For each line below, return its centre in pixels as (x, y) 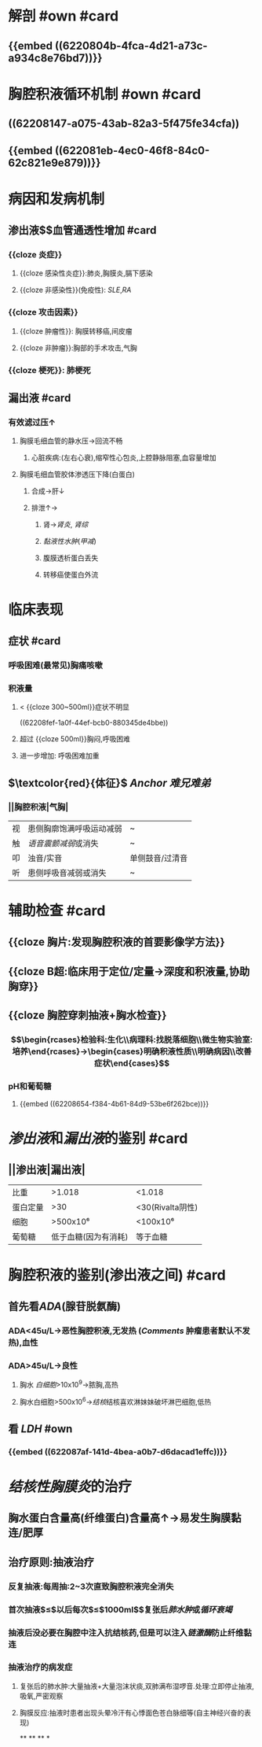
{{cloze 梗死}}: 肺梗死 (50, 370)
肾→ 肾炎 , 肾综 (65, 525)
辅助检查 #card (57, 910)
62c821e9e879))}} (55, 163)
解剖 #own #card (64, 16)
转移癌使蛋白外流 (71, 574)
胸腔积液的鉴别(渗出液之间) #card (117, 1275)
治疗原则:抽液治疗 (51, 1562)
